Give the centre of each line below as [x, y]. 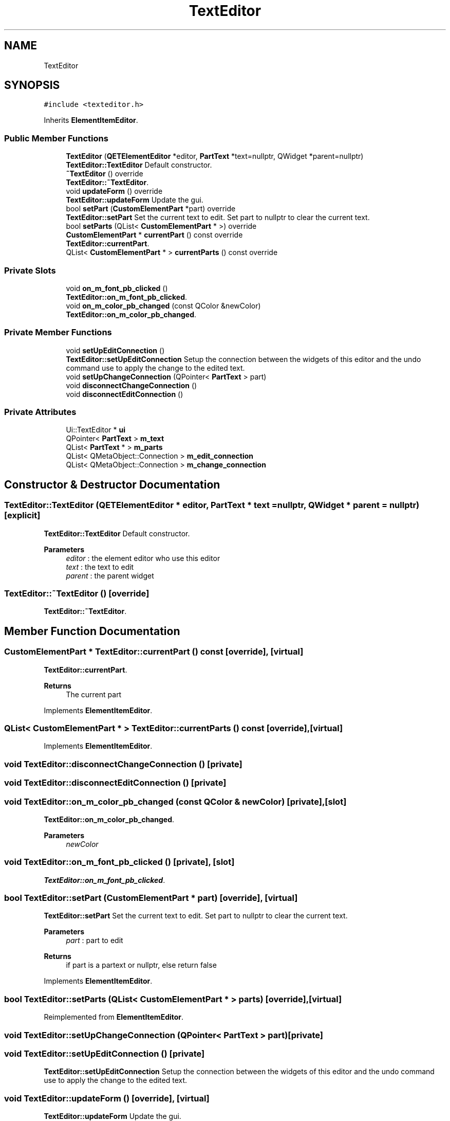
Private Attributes [40, 412]
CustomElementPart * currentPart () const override [154, 235]
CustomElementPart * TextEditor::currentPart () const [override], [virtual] [154, 652]
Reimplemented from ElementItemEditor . [114, 1017]
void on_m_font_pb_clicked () [117, 288]
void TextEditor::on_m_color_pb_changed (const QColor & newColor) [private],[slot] [175, 801]
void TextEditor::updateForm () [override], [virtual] [107, 1098]
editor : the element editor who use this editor [143, 558]
